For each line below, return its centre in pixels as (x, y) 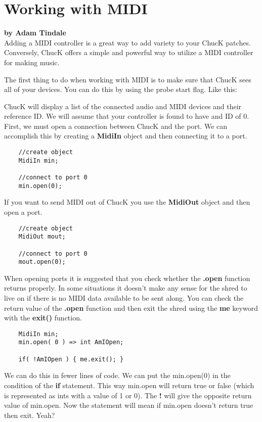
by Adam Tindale (35, 33)
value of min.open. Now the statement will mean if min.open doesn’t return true (129, 405)
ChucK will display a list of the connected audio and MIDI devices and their (123, 106)
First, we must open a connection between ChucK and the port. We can (116, 126)
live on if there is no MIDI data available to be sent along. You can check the (124, 298)
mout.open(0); (42, 262)
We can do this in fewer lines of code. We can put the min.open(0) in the (117, 375)
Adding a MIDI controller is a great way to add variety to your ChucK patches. (127, 42)
